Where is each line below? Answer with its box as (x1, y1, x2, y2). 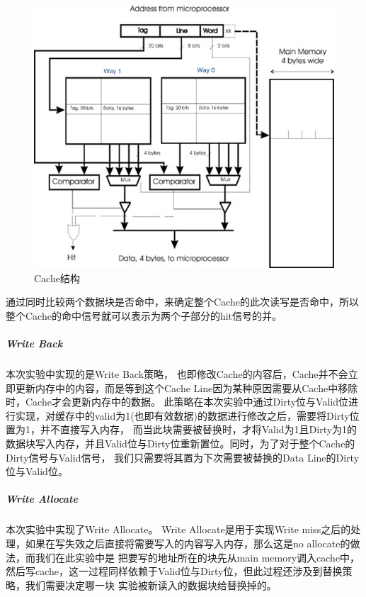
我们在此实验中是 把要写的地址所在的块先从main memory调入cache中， (35, 549, 360, 564)
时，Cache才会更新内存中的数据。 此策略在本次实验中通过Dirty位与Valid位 (6, 394, 349, 409)
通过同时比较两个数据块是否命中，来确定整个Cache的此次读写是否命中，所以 (6, 294, 359, 309)
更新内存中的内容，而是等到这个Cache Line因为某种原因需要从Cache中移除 (15, 380, 358, 395)
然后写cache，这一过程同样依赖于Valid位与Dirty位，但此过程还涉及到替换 (6, 564, 343, 579)
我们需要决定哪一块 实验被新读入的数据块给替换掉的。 (25, 577, 277, 592)
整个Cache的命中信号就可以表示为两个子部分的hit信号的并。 (6, 308, 282, 323)
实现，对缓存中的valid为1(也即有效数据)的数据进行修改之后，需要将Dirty (15, 408, 350, 423)
